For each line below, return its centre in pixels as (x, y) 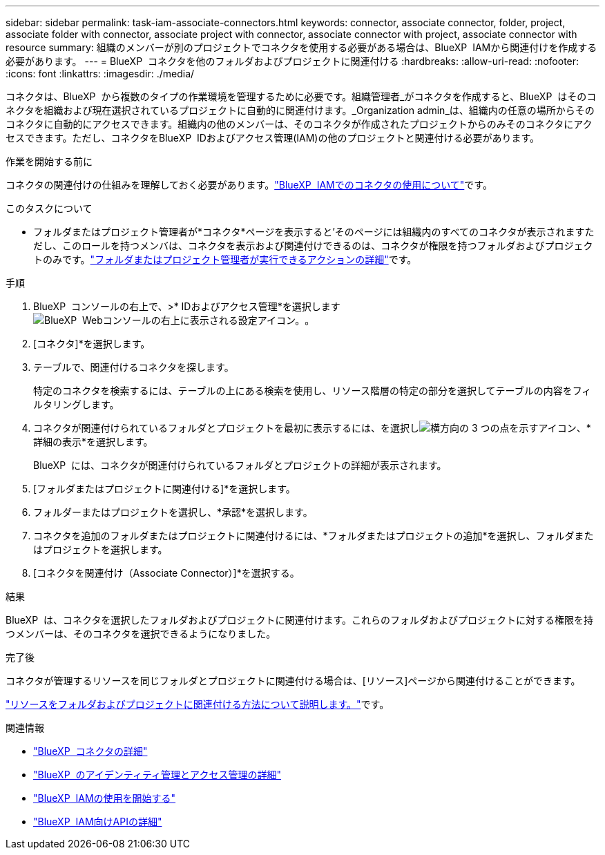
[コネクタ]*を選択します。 (92, 344)
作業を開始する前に (49, 161)
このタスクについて (49, 208)
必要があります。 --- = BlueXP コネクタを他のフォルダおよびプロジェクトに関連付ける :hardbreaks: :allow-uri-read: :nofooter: (292, 61)
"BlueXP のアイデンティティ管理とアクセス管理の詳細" (157, 775)
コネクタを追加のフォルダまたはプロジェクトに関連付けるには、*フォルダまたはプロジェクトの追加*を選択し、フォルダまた (314, 536)
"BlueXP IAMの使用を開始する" (105, 798)
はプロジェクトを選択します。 (100, 549)
